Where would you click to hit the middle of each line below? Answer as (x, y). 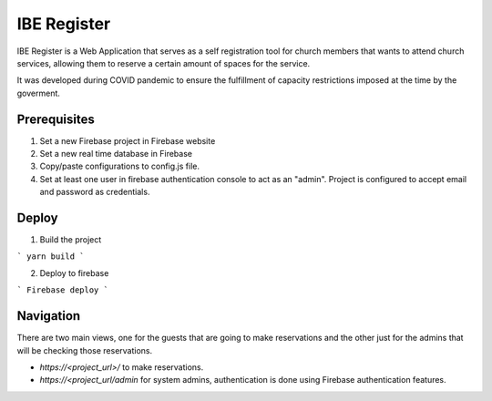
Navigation (49, 316)
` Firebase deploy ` (63, 290)
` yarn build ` (51, 257)
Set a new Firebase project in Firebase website (128, 140)
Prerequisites (56, 119)
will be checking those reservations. (85, 350)
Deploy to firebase (74, 272)
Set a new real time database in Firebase (116, 154)
